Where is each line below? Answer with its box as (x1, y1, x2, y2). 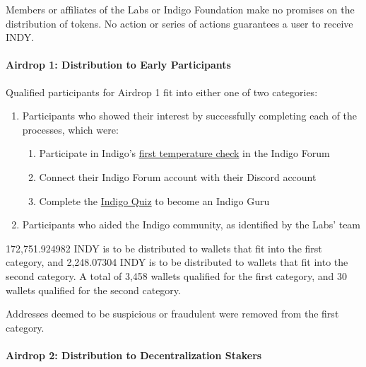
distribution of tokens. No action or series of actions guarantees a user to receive (6, 16, 353, 30)
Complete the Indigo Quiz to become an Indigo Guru (39, 193, 270, 208)
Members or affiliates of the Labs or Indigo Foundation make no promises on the (6, 2, 355, 16)
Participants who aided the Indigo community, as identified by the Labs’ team (22, 217, 361, 232)
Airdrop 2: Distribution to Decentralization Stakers (6, 347, 262, 362)
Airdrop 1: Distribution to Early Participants (6, 57, 231, 72)
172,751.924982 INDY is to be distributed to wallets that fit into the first (6, 240, 322, 255)
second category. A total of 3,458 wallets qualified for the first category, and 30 (6, 268, 347, 283)
